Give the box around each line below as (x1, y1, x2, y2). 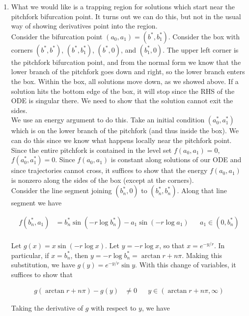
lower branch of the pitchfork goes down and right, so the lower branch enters (11, 66, 245, 77)
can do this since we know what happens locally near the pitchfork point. (11, 135, 232, 145)
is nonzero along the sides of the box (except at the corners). (11, 174, 194, 185)
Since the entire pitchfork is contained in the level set (11, 144, 172, 155)
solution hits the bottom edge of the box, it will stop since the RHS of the (11, 86, 235, 96)
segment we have (11, 198, 62, 208)
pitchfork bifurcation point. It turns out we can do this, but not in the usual (11, 11, 241, 21)
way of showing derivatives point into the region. (11, 21, 158, 31)
